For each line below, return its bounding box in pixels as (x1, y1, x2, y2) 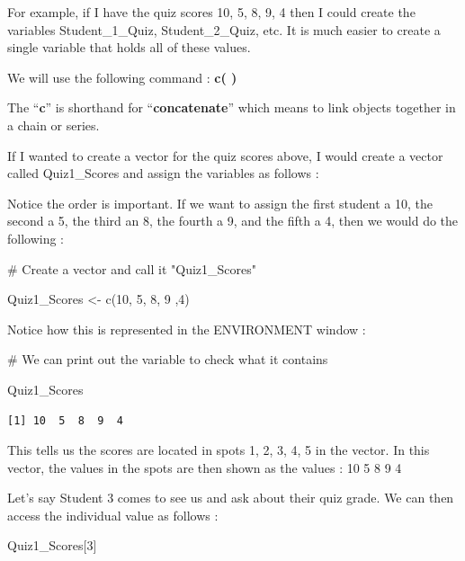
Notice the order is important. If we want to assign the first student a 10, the (7, 193, 434, 212)
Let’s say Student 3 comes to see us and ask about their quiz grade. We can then (7, 488, 454, 507)
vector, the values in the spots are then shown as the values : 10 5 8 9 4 (7, 458, 402, 476)
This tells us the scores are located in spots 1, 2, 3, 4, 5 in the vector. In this (7, 441, 430, 459)
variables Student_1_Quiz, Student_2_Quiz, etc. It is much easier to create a (7, 20, 441, 39)
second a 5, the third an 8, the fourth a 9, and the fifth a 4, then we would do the (7, 211, 459, 230)
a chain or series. (7, 115, 100, 134)
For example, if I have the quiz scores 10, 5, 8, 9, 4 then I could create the (7, 3, 416, 21)
